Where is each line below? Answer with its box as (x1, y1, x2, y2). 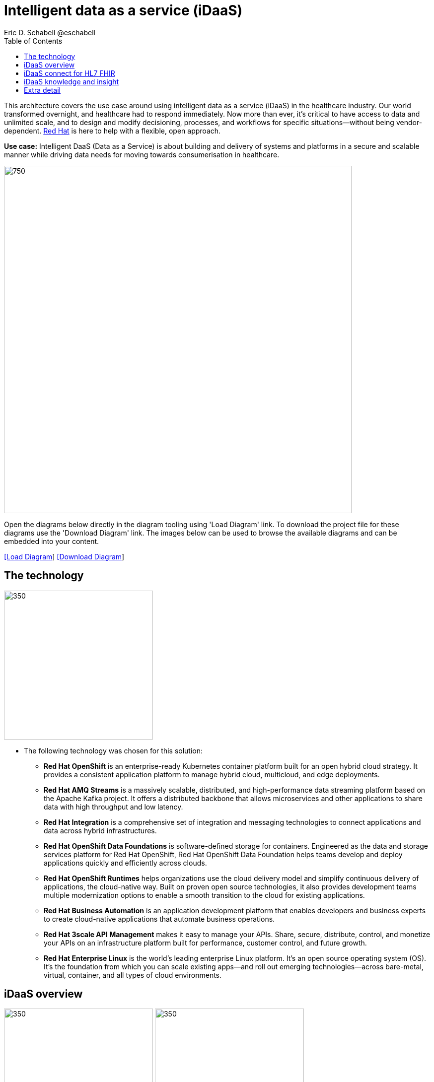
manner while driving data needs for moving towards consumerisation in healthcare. (4, 150, 280, 159)
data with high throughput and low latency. (44, 802, 183, 811)
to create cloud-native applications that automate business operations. (44, 914, 275, 923)
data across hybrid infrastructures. (44, 826, 157, 835)
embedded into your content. (4, 537, 99, 545)
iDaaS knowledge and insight (24, 77, 119, 86)
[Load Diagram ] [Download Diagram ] (4, 552, 125, 561)
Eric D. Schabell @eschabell (4, 28, 95, 37)
